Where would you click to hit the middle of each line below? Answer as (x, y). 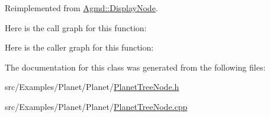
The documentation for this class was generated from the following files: (135, 67)
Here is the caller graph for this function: (79, 47)
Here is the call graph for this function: (76, 27)
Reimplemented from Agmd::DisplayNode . (81, 8)
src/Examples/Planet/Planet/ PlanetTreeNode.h (92, 87)
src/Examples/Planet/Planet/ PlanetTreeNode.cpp (96, 106)
